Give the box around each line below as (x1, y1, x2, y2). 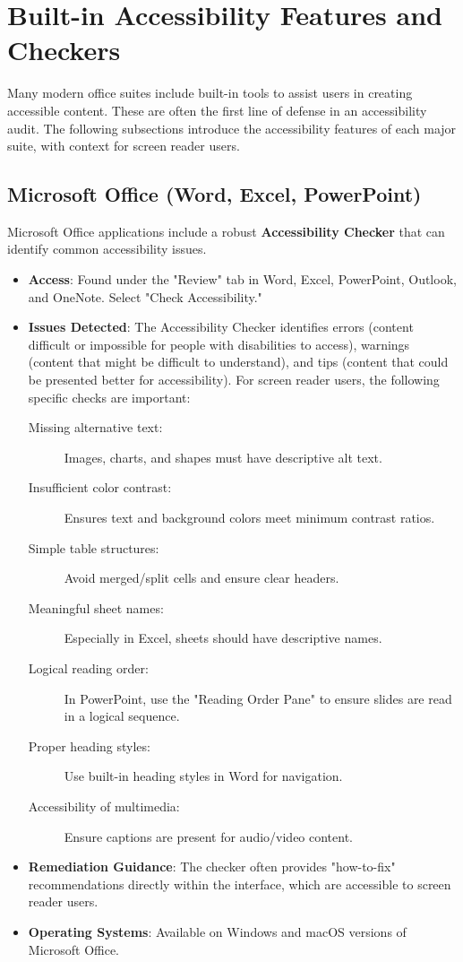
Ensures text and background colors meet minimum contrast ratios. (64, 508, 435, 527)
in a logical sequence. (64, 706, 180, 725)
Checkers (7, 31, 121, 68)
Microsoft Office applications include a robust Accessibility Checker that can (7, 221, 445, 240)
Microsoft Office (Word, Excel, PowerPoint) (7, 180, 422, 208)
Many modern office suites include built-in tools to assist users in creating (7, 83, 413, 102)
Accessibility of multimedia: (28, 796, 180, 815)
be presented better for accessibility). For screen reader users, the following (28, 370, 440, 389)
